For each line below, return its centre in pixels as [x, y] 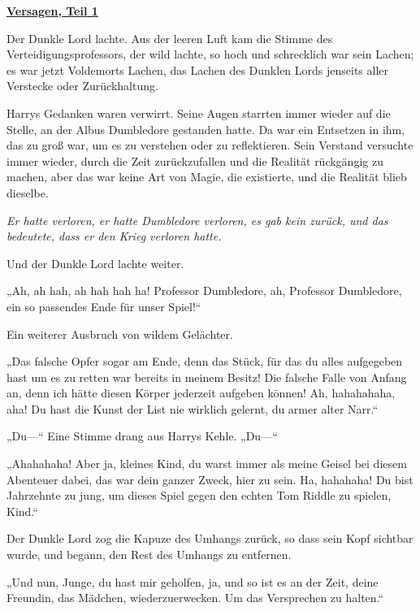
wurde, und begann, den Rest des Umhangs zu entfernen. [149, 555]
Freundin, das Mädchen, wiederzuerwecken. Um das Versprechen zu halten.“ [195, 598]
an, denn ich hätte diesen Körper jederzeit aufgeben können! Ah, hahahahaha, [201, 393]
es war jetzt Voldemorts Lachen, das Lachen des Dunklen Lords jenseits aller [198, 69]
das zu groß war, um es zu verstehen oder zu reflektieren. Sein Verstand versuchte [210, 145]
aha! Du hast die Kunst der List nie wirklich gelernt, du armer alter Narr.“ [193, 408]
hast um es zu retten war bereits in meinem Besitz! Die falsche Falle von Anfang [207, 377]
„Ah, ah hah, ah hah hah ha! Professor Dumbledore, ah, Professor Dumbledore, [204, 290]
